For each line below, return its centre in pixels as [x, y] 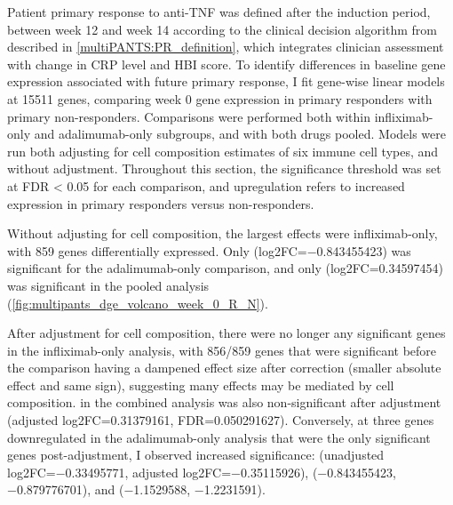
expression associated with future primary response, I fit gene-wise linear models [226, 81]
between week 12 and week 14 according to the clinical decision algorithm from [222, 29]
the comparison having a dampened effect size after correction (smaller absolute [224, 368]
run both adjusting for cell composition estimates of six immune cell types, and [223, 151]
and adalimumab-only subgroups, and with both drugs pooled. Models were [240, 134]
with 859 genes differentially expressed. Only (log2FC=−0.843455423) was [209, 250]
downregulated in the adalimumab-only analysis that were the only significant [219, 437]
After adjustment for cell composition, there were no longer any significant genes [226, 333]
